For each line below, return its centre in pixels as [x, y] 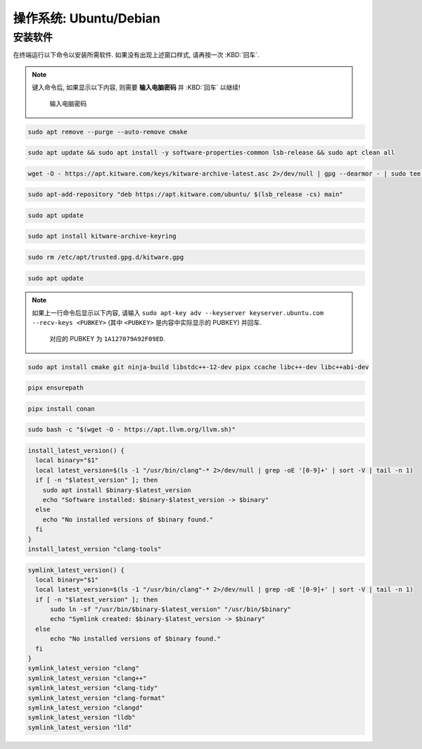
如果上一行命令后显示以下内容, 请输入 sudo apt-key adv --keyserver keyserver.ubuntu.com [178, 312]
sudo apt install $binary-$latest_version [117, 490]
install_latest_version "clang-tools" [95, 549]
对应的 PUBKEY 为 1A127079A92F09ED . [107, 338]
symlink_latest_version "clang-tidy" [93, 688]
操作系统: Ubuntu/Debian [87, 18]
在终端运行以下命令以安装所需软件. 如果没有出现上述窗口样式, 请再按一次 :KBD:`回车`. [136, 55]
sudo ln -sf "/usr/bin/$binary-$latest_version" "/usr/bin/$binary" [171, 609]
